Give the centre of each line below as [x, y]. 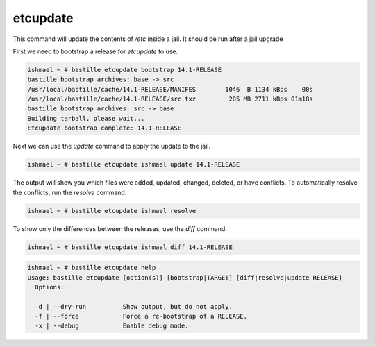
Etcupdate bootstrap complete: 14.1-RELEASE [105, 128]
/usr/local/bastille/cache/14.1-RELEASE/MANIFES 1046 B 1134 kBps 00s [170, 89]
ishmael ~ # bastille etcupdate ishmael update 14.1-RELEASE [134, 164]
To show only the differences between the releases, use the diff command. [120, 228]
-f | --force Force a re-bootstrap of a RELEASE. [141, 316]
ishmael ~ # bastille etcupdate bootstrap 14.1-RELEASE [125, 70]
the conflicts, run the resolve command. [70, 192]
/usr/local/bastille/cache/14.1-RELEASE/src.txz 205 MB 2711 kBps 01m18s [170, 99]
